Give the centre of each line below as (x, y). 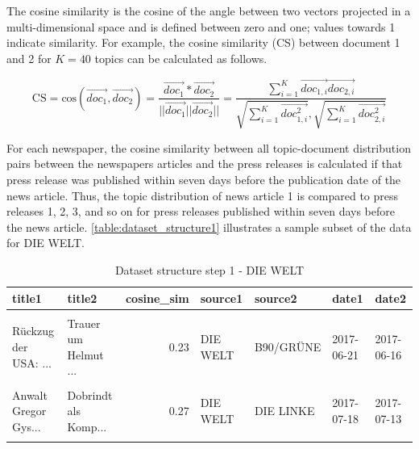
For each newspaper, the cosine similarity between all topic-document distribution (209, 147)
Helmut (85, 354)
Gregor (29, 411)
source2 (276, 298)
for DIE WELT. (46, 243)
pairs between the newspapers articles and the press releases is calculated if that (205, 164)
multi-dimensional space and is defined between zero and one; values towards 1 (201, 26)
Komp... (87, 426)
